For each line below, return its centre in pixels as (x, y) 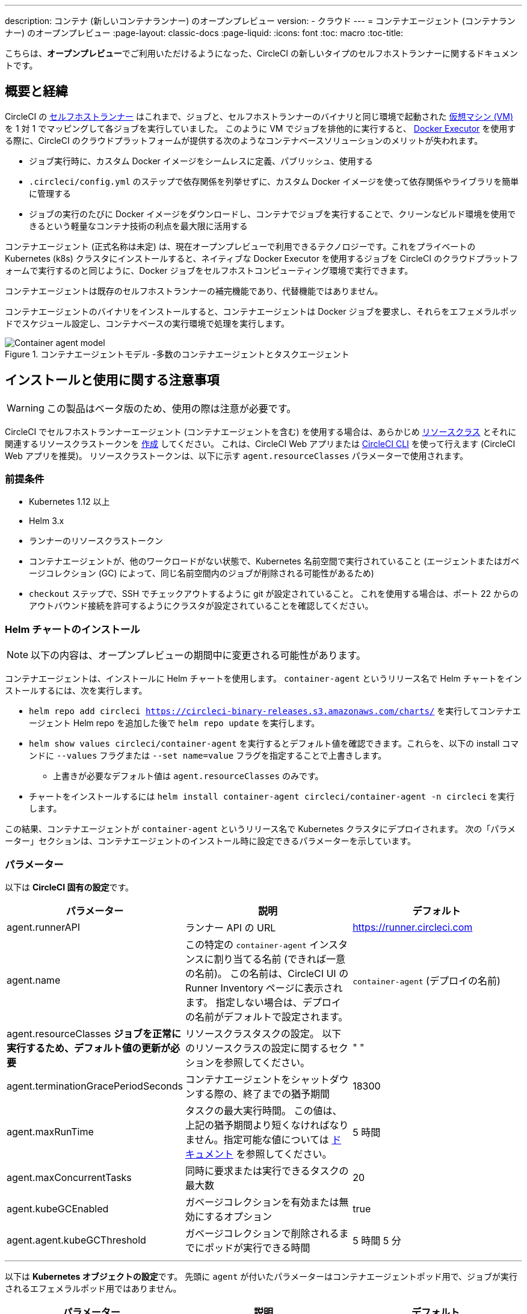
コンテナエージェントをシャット (257, 1079)
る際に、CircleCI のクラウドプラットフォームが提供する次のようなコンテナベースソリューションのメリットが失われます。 (244, 140)
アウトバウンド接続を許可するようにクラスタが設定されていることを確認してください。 (201, 606)
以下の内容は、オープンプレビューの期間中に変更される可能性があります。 (199, 655)
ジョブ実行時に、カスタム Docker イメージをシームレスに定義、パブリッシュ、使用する (201, 161)
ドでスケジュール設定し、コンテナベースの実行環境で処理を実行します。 (147, 323)
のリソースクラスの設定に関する (257, 1048)
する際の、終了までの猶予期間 (262, 1093)
